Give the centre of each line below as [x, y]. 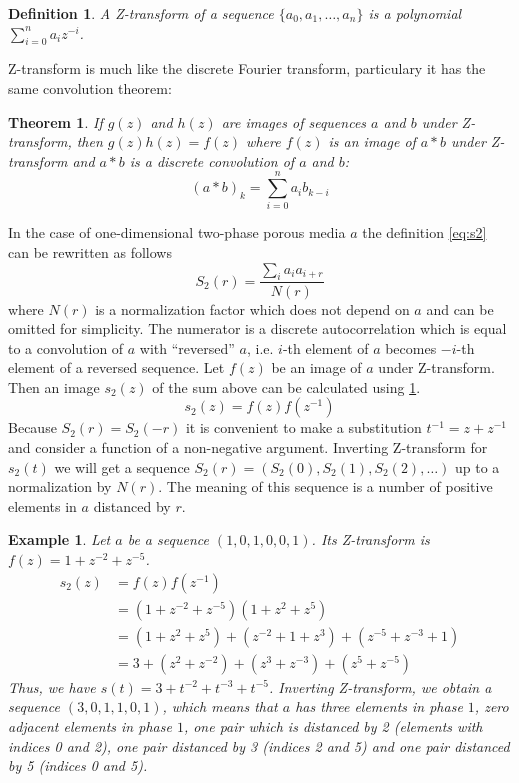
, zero [491, 706]
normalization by [60, 486]
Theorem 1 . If [55, 121]
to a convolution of [66, 347]
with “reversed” [187, 347]
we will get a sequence [122, 466]
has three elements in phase [379, 706]
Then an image [54, 386]
